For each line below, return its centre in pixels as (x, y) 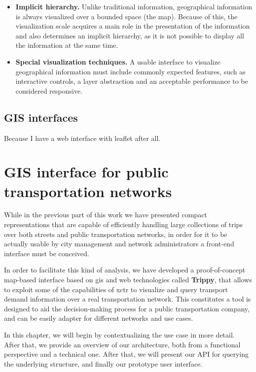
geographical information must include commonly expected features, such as (130, 71)
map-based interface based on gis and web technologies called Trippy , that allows (128, 280)
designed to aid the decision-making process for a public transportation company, (127, 308)
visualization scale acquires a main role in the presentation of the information (133, 26)
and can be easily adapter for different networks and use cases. (99, 318)
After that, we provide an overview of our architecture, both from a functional (122, 344)
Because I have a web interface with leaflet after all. (82, 138)
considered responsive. (49, 90)
